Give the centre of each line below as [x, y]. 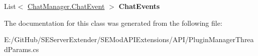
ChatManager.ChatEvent [66, 6]
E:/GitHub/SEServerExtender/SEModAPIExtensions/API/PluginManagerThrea [129, 39]
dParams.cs [22, 49]
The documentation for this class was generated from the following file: [113, 23]
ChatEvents [139, 6]
